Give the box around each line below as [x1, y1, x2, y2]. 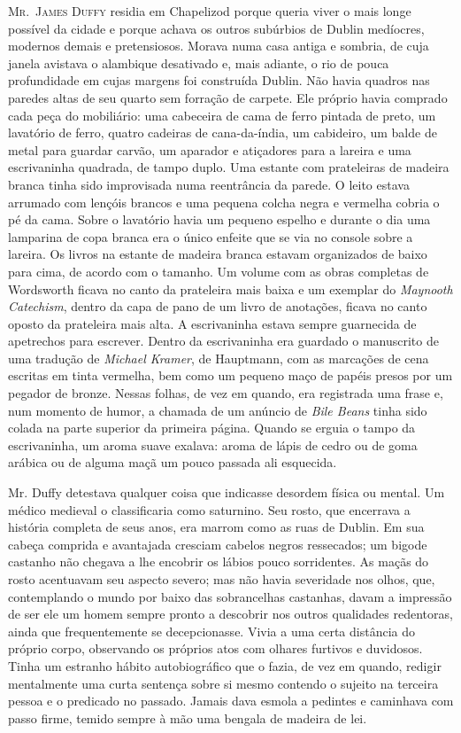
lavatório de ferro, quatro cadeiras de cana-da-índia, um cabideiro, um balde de [8, 123, 437, 142]
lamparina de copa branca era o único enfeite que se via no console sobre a [8, 227, 413, 246]
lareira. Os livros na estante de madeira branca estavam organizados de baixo [8, 245, 427, 263]
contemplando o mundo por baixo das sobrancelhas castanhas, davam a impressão [8, 587, 452, 605]
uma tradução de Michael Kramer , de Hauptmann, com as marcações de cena [8, 348, 429, 367]
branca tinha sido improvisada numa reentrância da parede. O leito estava [8, 175, 410, 193]
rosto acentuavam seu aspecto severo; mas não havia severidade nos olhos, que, [8, 570, 435, 588]
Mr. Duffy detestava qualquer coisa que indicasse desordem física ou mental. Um [8, 483, 445, 502]
